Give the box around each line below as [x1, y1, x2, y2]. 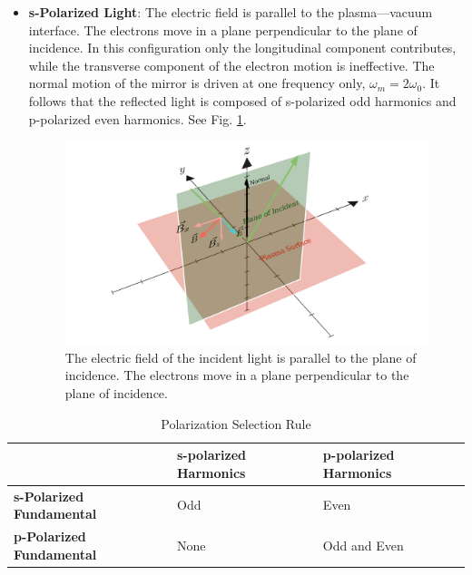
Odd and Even [322, 535, 404, 554]
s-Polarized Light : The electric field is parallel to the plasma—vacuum [28, 3, 433, 21]
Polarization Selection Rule [161, 414, 311, 433]
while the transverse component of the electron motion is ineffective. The [28, 55, 435, 74]
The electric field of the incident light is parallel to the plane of [64, 347, 417, 366]
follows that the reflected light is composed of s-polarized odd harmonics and [28, 91, 457, 110]
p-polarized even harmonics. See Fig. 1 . [28, 109, 247, 128]
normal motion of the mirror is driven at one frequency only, [28, 73, 366, 93]
